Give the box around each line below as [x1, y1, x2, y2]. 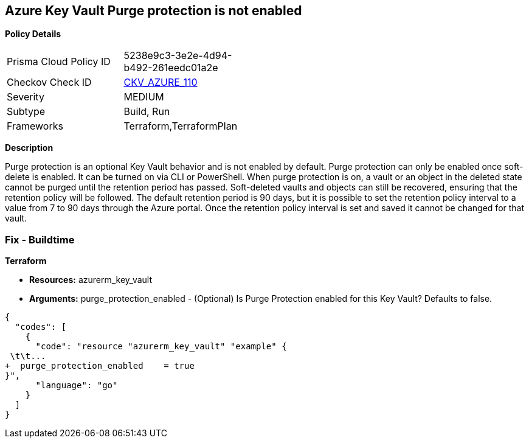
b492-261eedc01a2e [123, 61, 218, 74]
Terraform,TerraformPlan [123, 120, 238, 133]
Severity [7, 91, 44, 103]
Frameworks [7, 120, 63, 133]
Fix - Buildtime [5, 233, 75, 246]
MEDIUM [123, 91, 164, 103]
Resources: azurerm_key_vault [29, 274, 152, 285]
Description [5, 142, 54, 153]
